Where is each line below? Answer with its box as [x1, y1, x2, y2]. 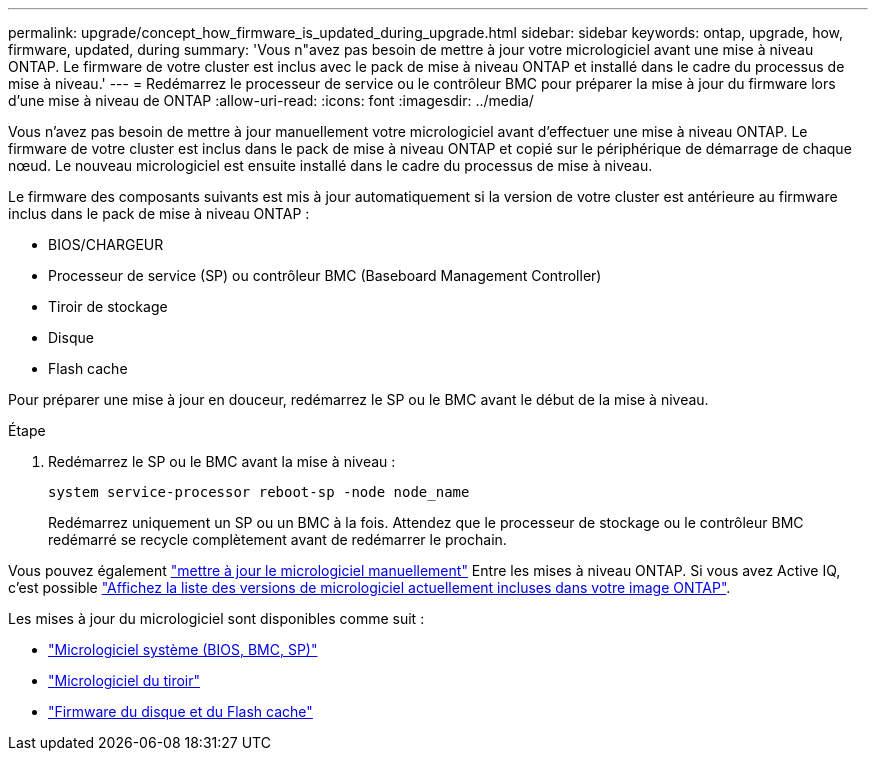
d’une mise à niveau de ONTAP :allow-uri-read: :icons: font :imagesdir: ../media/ [8, 92, 534, 109]
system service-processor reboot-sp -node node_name [48, 484, 470, 500]
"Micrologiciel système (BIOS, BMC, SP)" [48, 641, 318, 658]
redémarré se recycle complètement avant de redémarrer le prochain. [48, 531, 507, 548]
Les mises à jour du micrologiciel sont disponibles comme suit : [8, 610, 425, 627]
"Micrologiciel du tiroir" [48, 672, 201, 689]
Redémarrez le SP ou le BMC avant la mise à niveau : [48, 453, 396, 470]
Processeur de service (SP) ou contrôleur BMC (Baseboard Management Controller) [48, 267, 602, 284]
